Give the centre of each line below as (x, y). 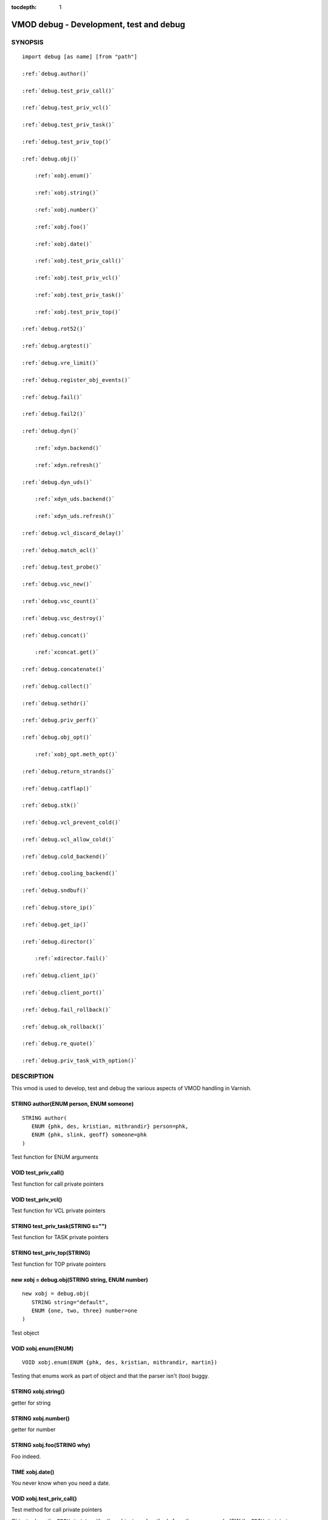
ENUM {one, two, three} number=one (84, 1311)
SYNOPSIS (27, 42)
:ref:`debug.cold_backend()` (65, 856)
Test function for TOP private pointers (59, 1264)
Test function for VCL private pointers (58, 1211)
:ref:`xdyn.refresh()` (68, 465)
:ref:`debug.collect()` (57, 686)
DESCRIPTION (32, 1076)
